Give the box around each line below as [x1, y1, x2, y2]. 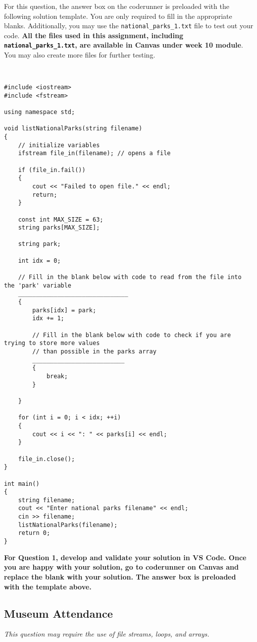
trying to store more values [4, 340, 100, 347]
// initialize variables [18, 141, 100, 149]
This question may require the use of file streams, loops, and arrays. [4, 629, 209, 639]
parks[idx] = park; [32, 306, 97, 314]
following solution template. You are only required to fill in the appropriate [4, 10, 232, 21]
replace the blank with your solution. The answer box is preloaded [4, 571, 236, 582]
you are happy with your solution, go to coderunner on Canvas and [4, 562, 239, 572]
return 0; [18, 529, 51, 537]
